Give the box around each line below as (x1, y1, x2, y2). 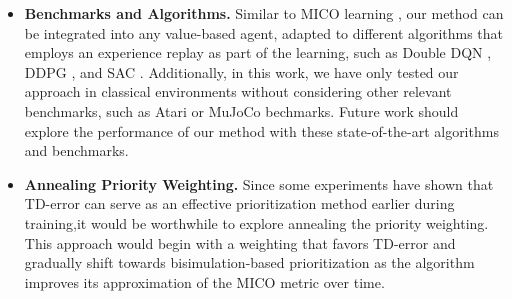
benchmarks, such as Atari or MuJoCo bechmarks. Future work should (24, 100, 459, 121)
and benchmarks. (24, 140, 129, 161)
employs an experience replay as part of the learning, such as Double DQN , (24, 42, 492, 63)
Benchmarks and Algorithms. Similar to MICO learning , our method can (24, 3, 504, 23)
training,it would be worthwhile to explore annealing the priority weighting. (24, 212, 489, 233)
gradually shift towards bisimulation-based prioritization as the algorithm (24, 252, 475, 273)
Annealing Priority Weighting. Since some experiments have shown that (24, 173, 494, 194)
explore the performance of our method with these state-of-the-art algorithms (24, 120, 499, 141)
